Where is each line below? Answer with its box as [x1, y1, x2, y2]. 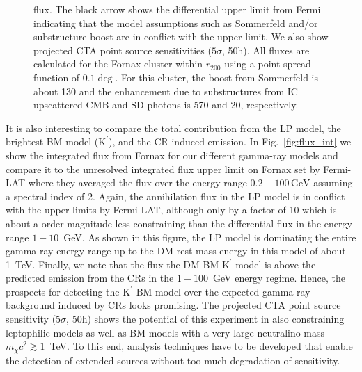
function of [33, 70, 80, 84]
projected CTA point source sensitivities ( [33, 42, 212, 57]
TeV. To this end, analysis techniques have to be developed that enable [49, 339, 353, 353]
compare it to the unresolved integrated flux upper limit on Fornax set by [6, 161, 320, 176]
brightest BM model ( [6, 134, 99, 149]
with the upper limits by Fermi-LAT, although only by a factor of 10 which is [6, 202, 337, 217]
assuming [313, 175, 353, 190]
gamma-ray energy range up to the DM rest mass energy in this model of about [6, 243, 346, 258]
